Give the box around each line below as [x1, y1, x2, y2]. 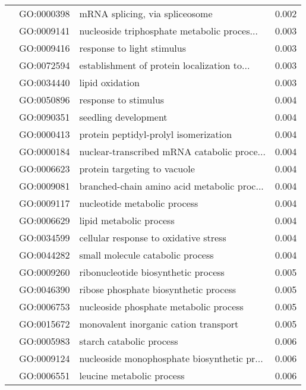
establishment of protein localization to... [79, 58, 250, 72]
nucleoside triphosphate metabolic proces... [79, 24, 258, 37]
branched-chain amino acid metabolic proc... [79, 179, 264, 193]
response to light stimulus [79, 41, 186, 55]
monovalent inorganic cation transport [79, 317, 239, 331]
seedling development [79, 110, 168, 124]
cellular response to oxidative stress [79, 231, 226, 244]
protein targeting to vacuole [79, 162, 195, 175]
